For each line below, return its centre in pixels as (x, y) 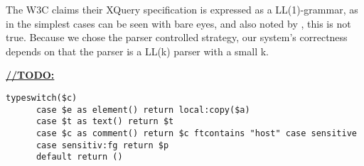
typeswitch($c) (42, 98)
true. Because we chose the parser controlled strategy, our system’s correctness (177, 37)
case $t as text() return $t (105, 122)
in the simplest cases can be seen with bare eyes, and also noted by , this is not (178, 23)
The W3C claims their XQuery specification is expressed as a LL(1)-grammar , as (182, 9)
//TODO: (30, 75)
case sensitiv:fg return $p (102, 145)
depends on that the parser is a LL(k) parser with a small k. (137, 51)
